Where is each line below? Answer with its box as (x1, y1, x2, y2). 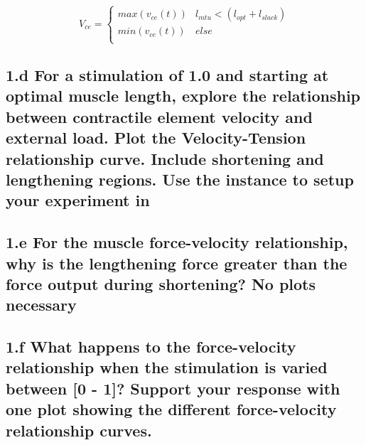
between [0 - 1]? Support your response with (6, 377, 340, 399)
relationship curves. (6, 419, 152, 441)
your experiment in (6, 189, 150, 211)
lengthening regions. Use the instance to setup (6, 168, 354, 190)
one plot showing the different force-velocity (6, 398, 337, 420)
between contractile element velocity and (6, 105, 313, 127)
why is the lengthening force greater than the (6, 252, 348, 274)
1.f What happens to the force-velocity (6, 336, 296, 358)
